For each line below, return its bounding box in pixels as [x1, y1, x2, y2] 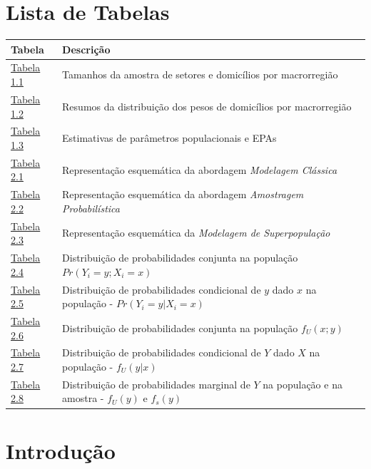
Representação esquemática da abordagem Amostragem [62, 187, 304, 202]
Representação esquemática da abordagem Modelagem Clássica [62, 162, 337, 177]
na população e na [263, 376, 342, 391]
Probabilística [62, 200, 120, 215]
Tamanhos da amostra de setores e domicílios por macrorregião [62, 67, 338, 82]
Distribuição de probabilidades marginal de [62, 376, 250, 391]
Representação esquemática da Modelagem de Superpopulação [62, 225, 330, 240]
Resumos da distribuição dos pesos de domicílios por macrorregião [62, 98, 352, 113]
